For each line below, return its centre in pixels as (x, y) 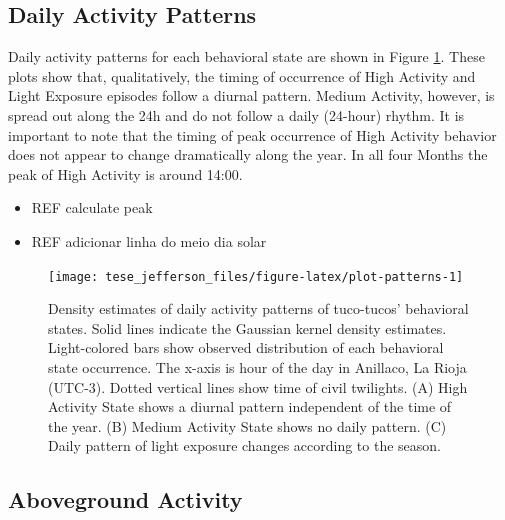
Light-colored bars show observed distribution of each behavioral (246, 347)
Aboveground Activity (125, 499)
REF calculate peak (92, 207)
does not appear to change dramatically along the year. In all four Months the (248, 154)
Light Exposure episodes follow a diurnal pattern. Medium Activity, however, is (251, 95)
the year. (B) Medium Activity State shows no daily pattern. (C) (247, 425)
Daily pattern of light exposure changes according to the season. (245, 445)
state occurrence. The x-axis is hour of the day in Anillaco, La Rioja (257, 366)
